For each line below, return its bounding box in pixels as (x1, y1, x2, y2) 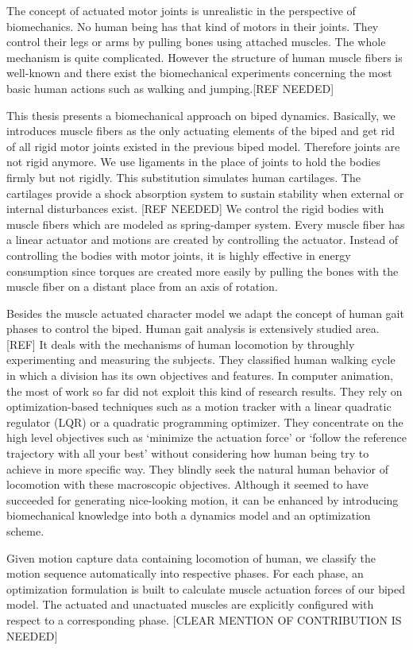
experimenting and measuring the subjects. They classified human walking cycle (6, 351, 396, 368)
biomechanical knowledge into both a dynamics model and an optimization (6, 507, 371, 524)
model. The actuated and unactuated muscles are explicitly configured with (6, 596, 374, 613)
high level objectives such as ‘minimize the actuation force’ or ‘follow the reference (6, 429, 407, 446)
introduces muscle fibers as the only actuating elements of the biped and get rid (6, 122, 395, 139)
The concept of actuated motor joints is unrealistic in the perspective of (6, 2, 356, 18)
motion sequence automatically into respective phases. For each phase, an (6, 565, 364, 582)
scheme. (6, 523, 44, 539)
